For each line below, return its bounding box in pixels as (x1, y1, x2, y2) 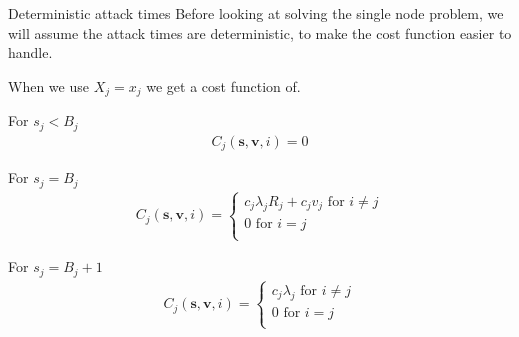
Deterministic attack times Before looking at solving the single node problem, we (8, 3, 504, 23)
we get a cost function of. (146, 75, 301, 96)
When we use (8, 75, 89, 96)
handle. (8, 42, 53, 63)
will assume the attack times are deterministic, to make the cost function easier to (8, 22, 512, 43)
